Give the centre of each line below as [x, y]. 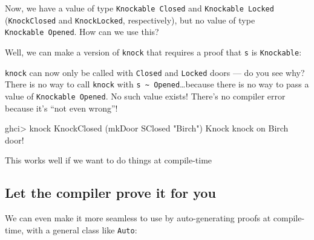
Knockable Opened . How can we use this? [82, 32]
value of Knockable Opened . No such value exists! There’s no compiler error [145, 96]
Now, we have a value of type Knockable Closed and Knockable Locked [139, 8]
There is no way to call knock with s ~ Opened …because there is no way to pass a [157, 84]
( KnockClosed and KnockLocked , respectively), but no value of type [130, 20]
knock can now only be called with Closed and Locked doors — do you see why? [155, 72]
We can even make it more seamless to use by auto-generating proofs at [138, 218]
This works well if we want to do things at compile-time [109, 160]
